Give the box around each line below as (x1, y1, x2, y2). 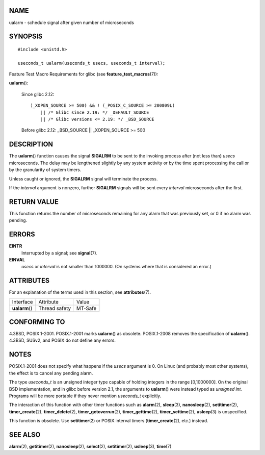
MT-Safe (76, 304, 97, 311)
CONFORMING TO (9, 318, 65, 326)
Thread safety (38, 304, 71, 311)
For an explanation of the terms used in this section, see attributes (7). (9, 289, 151, 295)
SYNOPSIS (9, 32, 43, 41)
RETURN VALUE (9, 198, 59, 206)
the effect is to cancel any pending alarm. (9, 370, 93, 376)
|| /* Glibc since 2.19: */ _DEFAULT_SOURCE (40, 109, 149, 115)
